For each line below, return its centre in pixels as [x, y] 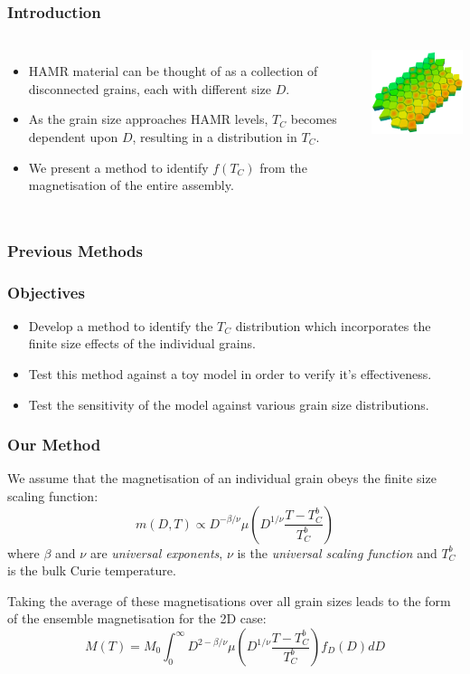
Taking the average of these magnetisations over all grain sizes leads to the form [229, 600]
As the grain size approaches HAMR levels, [148, 119]
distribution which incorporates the [333, 325]
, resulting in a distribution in [215, 137]
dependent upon [73, 137]
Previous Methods [75, 250]
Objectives [46, 292]
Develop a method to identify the [121, 325]
